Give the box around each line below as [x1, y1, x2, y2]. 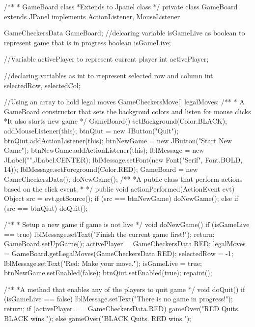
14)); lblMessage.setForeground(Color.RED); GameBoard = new [4, 164, 198, 174]
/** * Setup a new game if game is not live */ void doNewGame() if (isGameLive [4, 219, 250, 229]
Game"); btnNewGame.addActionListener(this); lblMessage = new [4, 145, 204, 155]
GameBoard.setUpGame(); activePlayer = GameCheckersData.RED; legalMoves [4, 238, 246, 249]
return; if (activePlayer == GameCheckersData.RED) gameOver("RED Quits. [4, 303, 240, 314]
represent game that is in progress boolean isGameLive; [4, 37, 171, 47]
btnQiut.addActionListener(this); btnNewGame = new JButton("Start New [4, 135, 232, 145]
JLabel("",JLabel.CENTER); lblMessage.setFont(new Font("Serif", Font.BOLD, [4, 154, 243, 164]
